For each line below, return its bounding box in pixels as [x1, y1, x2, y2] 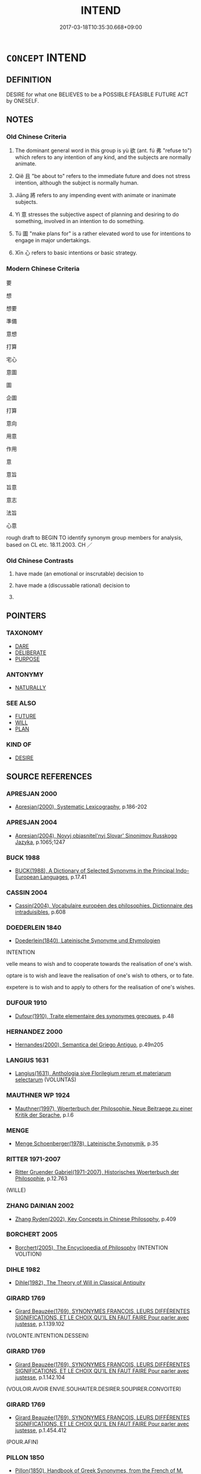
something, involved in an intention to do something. [14, 218, 145, 225]
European [14, 873, 39, 880]
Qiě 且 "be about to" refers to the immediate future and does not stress [14, 173, 191, 180]
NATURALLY [14, 684, 46, 692]
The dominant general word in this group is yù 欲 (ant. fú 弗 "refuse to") [14, 147, 192, 154]
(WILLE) [6, 1187, 26, 1194]
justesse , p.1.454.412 [14, 1426, 67, 1434]
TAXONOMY [6, 629, 43, 637]
